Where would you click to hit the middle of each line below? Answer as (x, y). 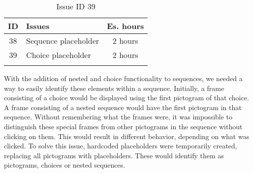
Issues (38, 26)
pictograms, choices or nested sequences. (65, 165)
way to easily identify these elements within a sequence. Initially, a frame (114, 88)
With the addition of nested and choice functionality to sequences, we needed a (123, 78)
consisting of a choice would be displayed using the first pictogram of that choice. (126, 98)
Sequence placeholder (63, 41)
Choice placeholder (59, 55)
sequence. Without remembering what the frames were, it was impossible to (118, 117)
